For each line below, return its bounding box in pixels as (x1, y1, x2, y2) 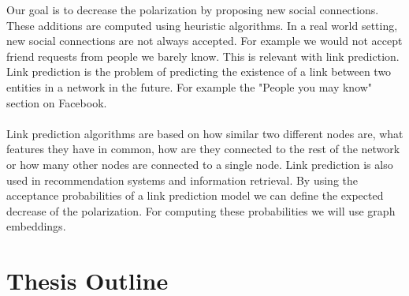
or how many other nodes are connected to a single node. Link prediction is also (6, 155, 393, 172)
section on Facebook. (6, 94, 107, 111)
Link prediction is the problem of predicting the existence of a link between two (6, 63, 392, 80)
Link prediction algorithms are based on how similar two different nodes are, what (6, 125, 403, 141)
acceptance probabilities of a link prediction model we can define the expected (6, 187, 384, 204)
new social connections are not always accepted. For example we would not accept (6, 32, 403, 49)
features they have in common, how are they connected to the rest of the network (6, 141, 400, 157)
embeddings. (6, 218, 66, 234)
